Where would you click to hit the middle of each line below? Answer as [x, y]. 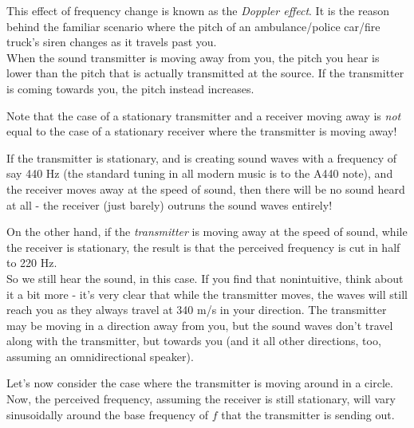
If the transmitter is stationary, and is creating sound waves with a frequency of [202, 157]
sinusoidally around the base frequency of [108, 414]
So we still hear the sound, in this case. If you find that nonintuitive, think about [205, 278]
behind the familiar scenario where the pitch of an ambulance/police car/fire [193, 26]
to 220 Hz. [32, 263]
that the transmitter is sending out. [308, 414]
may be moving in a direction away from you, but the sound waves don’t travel [200, 325]
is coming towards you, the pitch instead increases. [130, 88]
